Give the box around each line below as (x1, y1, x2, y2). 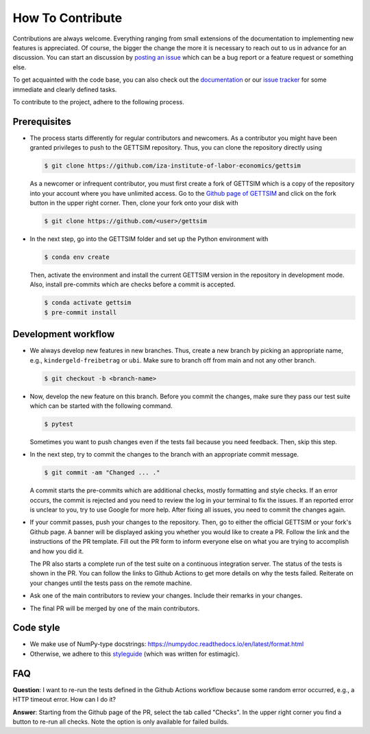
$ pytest (44, 420, 74, 428)
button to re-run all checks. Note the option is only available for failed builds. (12, 718, 229, 726)
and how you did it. (29, 547, 84, 555)
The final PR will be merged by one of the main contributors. (29, 604, 200, 612)
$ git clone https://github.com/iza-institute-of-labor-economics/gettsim (44, 162, 301, 170)
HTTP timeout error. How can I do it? (12, 696, 116, 704)
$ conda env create (44, 253, 110, 261)
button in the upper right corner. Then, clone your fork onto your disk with (29, 198, 238, 207)
